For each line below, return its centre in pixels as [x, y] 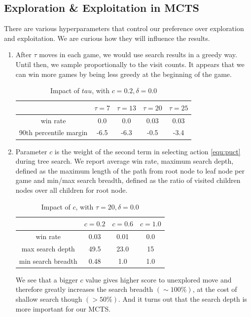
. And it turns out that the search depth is [183, 299]
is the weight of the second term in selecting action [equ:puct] [147, 151]
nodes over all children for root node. [72, 190]
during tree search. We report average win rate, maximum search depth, [125, 161]
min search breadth [48, 261]
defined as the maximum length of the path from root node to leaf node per [130, 170]
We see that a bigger [47, 279]
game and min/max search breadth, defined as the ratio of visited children [128, 180]
